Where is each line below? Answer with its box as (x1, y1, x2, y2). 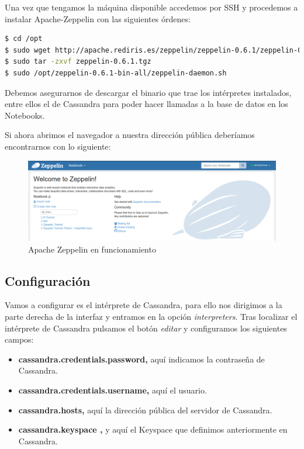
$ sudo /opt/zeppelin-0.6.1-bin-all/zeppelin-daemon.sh (5, 68, 227, 77)
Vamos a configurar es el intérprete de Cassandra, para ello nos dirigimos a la (5, 299, 282, 311)
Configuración (5, 271, 91, 289)
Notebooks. (5, 109, 45, 121)
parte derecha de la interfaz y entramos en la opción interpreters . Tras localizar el (5, 310, 298, 322)
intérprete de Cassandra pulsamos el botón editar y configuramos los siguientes (5, 322, 287, 334)
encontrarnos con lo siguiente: (5, 140, 111, 152)
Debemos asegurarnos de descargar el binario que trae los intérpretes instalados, (5, 86, 292, 98)
